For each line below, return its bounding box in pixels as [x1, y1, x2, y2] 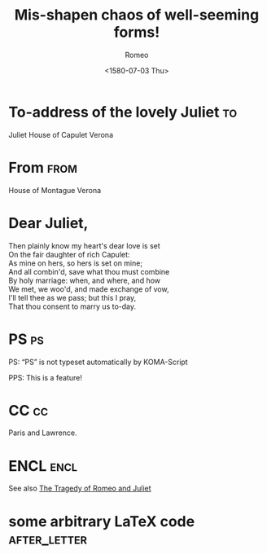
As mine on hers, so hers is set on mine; [8, 258, 143, 268]
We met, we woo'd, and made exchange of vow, [8, 284, 169, 294]
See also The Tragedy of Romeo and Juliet [8, 483, 152, 494]
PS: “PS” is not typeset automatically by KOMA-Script [8, 357, 189, 367]
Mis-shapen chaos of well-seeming [14, 6, 260, 24]
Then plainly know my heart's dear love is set [8, 240, 160, 250]
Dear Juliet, [8, 213, 89, 232]
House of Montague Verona [8, 185, 102, 195]
